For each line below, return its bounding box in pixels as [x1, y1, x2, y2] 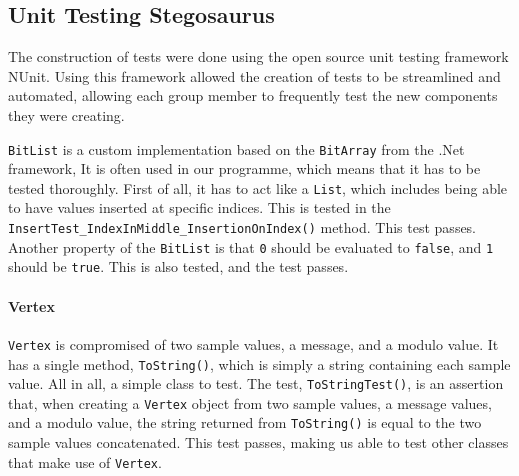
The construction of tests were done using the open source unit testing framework [8, 46, 509, 67]
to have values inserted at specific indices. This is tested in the [8, 197, 391, 218]
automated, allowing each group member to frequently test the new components [8, 85, 498, 106]
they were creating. [8, 104, 125, 125]
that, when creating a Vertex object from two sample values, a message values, [8, 392, 492, 413]
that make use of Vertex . [8, 451, 162, 472]
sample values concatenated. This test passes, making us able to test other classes [8, 432, 509, 453]
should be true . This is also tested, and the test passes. [8, 256, 349, 277]
